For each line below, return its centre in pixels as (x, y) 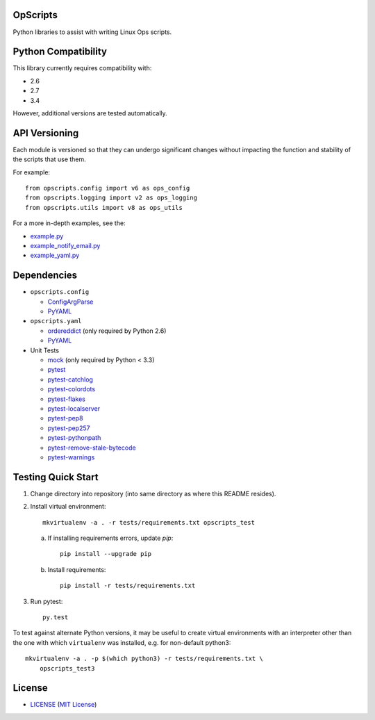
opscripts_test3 (67, 668)
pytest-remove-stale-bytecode (92, 448)
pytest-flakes (67, 399)
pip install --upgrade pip (106, 554)
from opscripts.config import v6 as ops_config (108, 188)
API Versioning (46, 133)
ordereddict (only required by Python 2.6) (107, 331)
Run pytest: (47, 601)
